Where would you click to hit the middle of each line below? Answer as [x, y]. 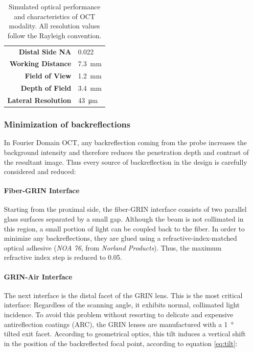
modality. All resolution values [55, 26]
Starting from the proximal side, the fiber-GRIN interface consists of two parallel [125, 209]
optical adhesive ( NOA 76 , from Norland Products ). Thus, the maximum [113, 247]
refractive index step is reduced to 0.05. [63, 257]
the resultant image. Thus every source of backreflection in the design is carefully [126, 162]
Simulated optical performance [54, 6]
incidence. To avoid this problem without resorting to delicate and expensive [119, 314]
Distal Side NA [45, 51]
